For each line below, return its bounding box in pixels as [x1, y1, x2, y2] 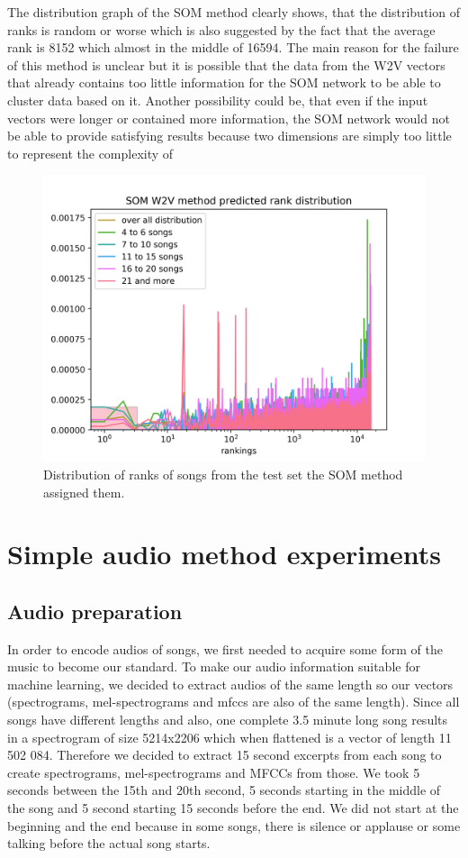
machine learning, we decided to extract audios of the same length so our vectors [7, 674, 454, 693]
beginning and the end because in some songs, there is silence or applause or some [7, 816, 461, 835]
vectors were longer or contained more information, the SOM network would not [7, 108, 450, 127]
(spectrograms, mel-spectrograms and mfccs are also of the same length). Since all [7, 692, 460, 711]
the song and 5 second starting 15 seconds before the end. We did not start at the [7, 799, 459, 817]
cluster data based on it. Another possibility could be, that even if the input [7, 90, 428, 109]
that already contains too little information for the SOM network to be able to [7, 73, 441, 92]
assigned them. [43, 482, 125, 501]
